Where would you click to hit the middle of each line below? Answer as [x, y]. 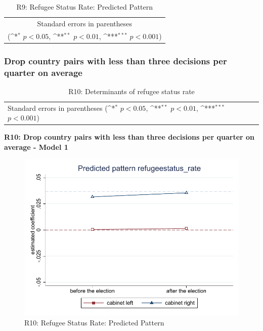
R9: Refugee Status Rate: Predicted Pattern [85, 7]
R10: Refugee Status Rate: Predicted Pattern [94, 322]
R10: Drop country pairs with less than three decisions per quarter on [129, 137]
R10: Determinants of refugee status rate [131, 91]
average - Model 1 [36, 147]
